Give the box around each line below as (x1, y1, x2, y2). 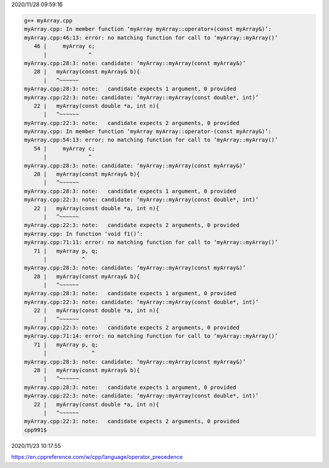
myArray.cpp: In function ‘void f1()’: (24, 230, 143, 237)
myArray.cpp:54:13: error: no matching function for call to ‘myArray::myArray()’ (24, 136, 278, 143)
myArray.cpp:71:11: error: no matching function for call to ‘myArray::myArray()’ (24, 239, 278, 246)
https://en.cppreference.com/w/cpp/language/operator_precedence (11, 453, 183, 461)
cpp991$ (24, 427, 47, 433)
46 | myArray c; (34, 43, 96, 50)
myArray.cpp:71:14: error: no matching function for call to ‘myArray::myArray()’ (24, 333, 278, 339)
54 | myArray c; (34, 145, 96, 152)
